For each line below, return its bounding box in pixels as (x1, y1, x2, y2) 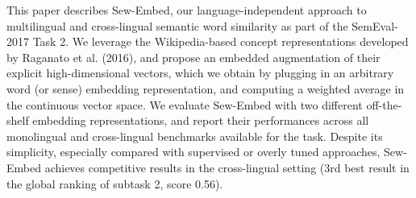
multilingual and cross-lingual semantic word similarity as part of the (6, 17, 348, 34)
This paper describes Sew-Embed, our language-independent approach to (6, 2, 367, 18)
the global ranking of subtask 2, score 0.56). (6, 175, 223, 192)
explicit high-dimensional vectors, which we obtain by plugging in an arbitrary (6, 64, 394, 81)
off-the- (366, 96, 402, 113)
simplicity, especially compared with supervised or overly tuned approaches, (6, 143, 381, 160)
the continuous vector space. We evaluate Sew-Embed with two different (6, 96, 363, 113)
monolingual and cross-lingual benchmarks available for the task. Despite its (6, 127, 383, 144)
